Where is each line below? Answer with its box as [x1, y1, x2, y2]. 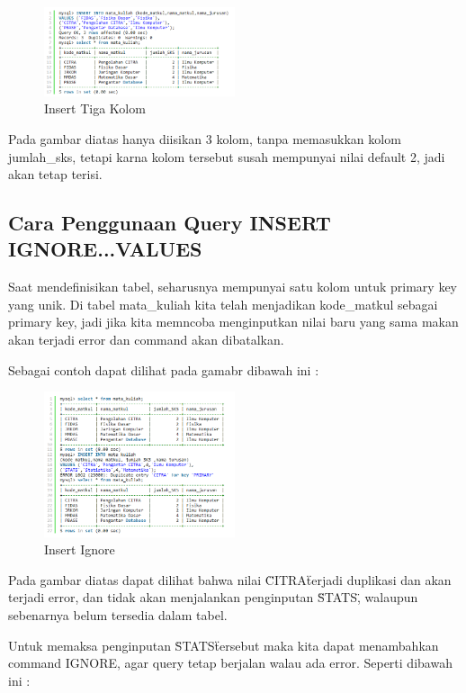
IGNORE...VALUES [8, 235, 202, 263]
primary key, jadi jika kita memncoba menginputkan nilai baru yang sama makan [8, 312, 459, 331]
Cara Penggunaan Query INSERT [8, 209, 331, 237]
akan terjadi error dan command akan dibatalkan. [8, 330, 284, 349]
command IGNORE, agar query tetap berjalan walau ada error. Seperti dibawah [8, 653, 453, 672]
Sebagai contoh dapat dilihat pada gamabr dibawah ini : [8, 360, 319, 379]
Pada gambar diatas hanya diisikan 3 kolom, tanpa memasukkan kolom [8, 129, 401, 148]
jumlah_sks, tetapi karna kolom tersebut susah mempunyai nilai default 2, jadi [8, 147, 445, 166]
